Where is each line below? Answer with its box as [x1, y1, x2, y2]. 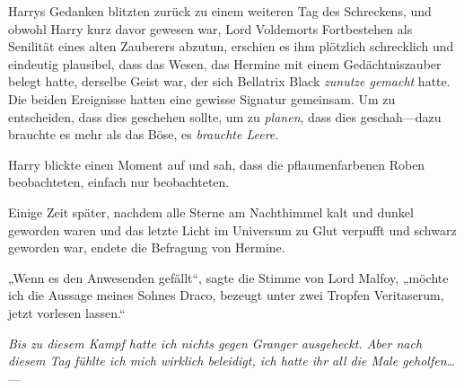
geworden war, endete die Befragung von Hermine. [8, 238, 285, 257]
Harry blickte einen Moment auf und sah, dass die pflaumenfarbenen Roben [8, 154, 425, 173]
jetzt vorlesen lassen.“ [8, 303, 126, 322]
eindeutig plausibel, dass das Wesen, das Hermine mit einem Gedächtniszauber [8, 54, 442, 73]
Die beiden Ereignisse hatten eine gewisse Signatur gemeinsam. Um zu [8, 89, 396, 108]
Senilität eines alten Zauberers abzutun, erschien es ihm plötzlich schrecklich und [8, 37, 454, 56]
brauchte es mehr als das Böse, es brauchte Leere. [8, 125, 279, 144]
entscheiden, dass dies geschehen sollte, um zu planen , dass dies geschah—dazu [8, 107, 442, 126]
